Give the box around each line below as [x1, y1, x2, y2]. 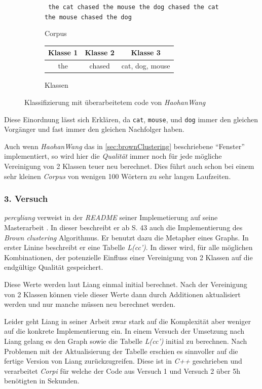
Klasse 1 [48, 47, 78, 58]
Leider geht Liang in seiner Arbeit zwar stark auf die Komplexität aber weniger [4, 315, 251, 326]
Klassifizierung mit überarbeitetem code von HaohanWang [24, 96, 206, 107]
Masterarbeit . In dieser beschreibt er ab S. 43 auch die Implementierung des [4, 222, 243, 232]
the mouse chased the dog [45, 13, 132, 21]
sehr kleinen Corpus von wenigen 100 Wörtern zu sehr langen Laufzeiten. [4, 170, 231, 181]
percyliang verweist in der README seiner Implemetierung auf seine [4, 212, 218, 223]
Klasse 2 [85, 47, 115, 58]
